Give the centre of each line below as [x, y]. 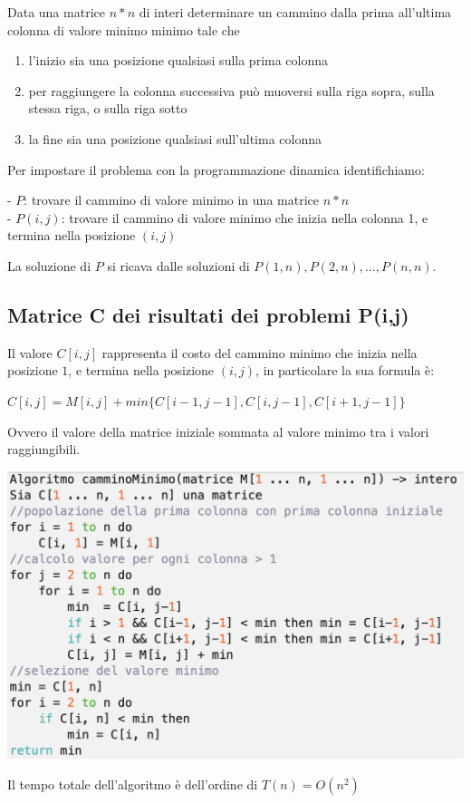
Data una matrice [56, 12]
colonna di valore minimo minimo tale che [124, 29]
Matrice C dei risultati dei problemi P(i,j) [208, 314]
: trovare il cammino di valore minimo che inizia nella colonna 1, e [245, 217]
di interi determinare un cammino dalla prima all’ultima [295, 12]
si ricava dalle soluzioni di [178, 265]
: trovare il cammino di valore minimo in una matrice [171, 200]
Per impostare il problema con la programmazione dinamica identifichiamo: [216, 169]
